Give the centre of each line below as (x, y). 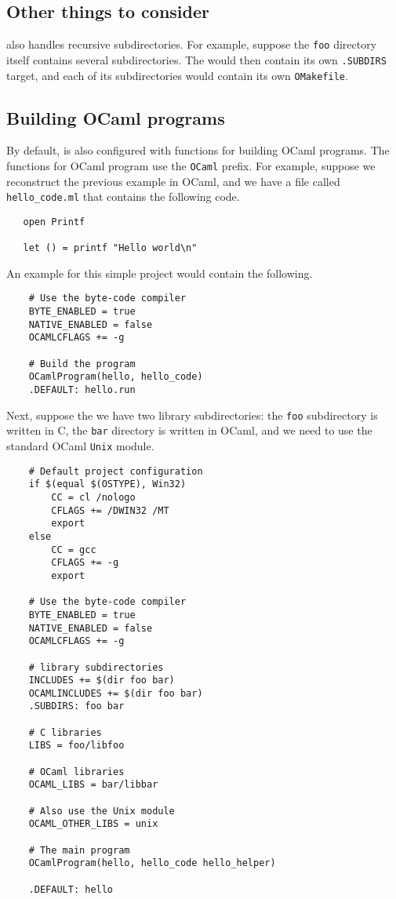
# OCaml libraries (76, 772)
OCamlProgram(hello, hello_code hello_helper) (152, 863)
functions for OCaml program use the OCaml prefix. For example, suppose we (191, 165)
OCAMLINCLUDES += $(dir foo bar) (116, 693)
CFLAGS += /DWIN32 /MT (110, 510)
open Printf (54, 222)
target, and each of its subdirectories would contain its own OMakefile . (177, 75)
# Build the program (82, 364)
